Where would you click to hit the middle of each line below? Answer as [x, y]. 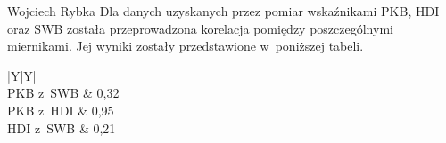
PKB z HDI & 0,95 [61, 110]
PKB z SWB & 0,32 [63, 93]
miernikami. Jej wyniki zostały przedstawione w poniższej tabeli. [186, 46]
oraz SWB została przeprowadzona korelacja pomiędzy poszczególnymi [200, 28]
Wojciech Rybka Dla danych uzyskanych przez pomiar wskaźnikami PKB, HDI [223, 11]
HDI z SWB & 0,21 [62, 127]
